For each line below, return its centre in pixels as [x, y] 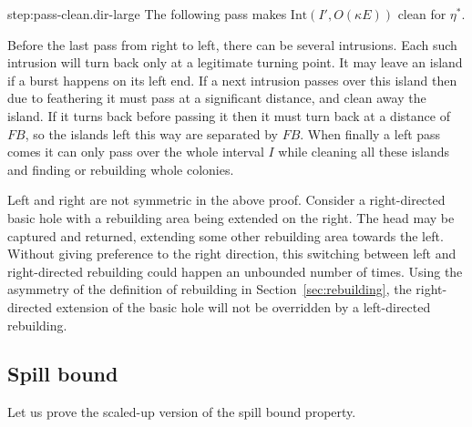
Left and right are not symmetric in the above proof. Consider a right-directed [226, 200]
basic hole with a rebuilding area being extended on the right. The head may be [231, 217]
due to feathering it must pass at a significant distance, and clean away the [217, 98]
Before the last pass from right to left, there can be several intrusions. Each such [232, 44]
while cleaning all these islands [364, 152]
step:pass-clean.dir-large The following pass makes [147, 14]
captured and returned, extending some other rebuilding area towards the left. [226, 235]
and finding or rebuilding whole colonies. [121, 169]
